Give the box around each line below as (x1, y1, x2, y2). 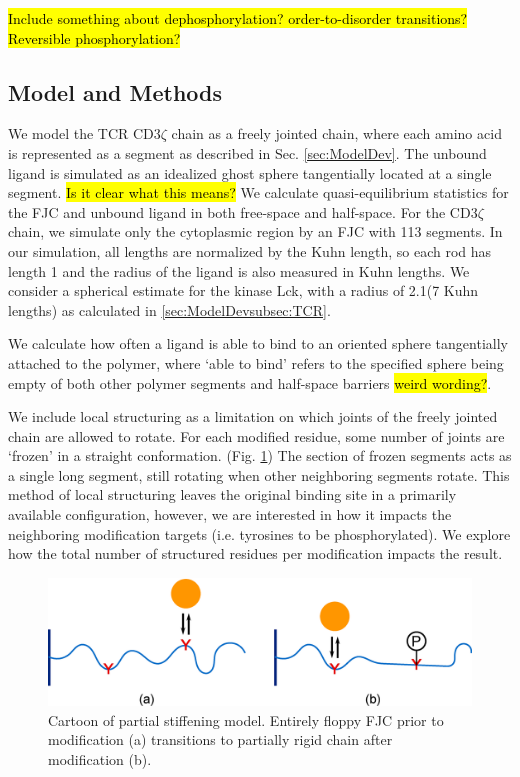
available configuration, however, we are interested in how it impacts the (8, 504, 452, 525)
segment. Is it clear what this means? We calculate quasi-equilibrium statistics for (8, 182, 509, 203)
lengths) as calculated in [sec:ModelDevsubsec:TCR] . (8, 299, 331, 320)
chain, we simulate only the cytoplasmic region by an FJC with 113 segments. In (8, 221, 503, 242)
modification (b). (48, 749, 152, 769)
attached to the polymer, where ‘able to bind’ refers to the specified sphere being (8, 352, 504, 373)
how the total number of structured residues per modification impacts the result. (8, 543, 503, 564)
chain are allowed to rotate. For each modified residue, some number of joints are (8, 425, 505, 446)
